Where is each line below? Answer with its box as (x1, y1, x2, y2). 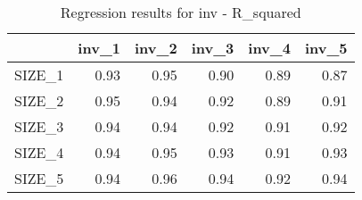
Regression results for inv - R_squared (60, 2, 301, 22)
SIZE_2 (14, 90, 64, 111)
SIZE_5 (14, 168, 64, 188)
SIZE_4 (14, 142, 64, 162)
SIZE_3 (14, 116, 64, 137)
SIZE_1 (14, 64, 64, 85)
